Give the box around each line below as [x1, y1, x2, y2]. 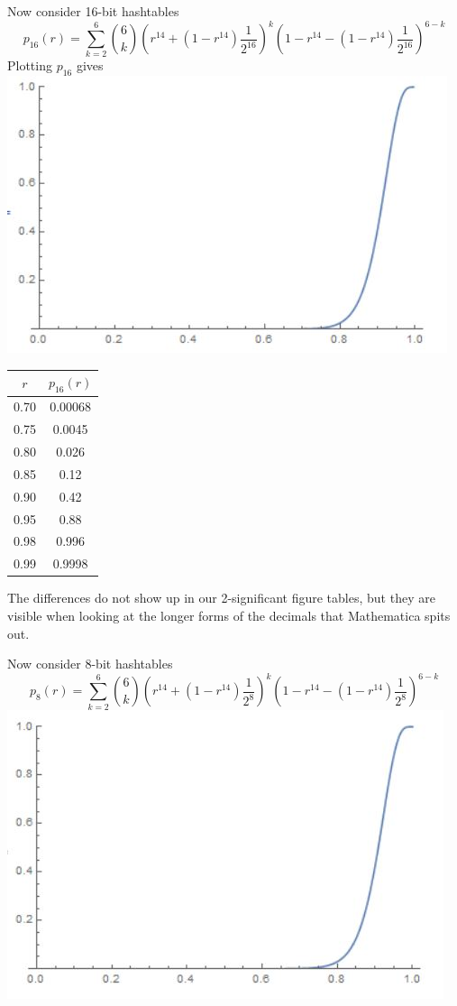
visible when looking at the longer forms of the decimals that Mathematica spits [7, 605, 451, 624]
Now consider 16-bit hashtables [7, 2, 179, 20]
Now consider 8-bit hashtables [7, 654, 173, 673]
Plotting [7, 56, 52, 75]
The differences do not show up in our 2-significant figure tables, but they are [7, 588, 435, 607]
